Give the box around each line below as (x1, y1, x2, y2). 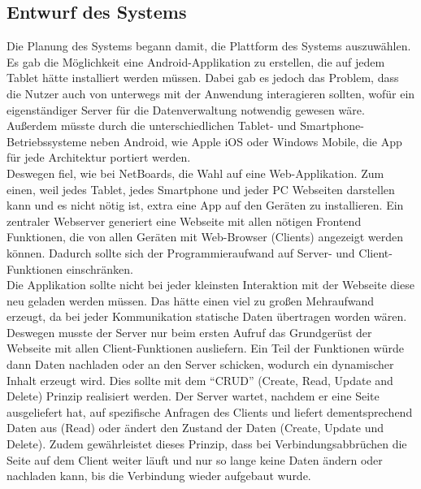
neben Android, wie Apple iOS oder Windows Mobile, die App (90, 132, 402, 149)
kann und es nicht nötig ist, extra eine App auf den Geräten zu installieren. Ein (7, 197, 404, 214)
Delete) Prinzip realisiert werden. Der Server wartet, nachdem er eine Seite (7, 387, 380, 405)
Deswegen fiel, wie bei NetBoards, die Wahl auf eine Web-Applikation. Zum (7, 164, 384, 181)
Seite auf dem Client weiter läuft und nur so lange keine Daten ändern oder (7, 451, 383, 468)
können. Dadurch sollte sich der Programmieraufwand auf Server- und (7, 244, 355, 261)
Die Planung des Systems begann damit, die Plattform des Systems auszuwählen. (7, 37, 411, 54)
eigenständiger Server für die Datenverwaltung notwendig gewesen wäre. (7, 101, 365, 118)
